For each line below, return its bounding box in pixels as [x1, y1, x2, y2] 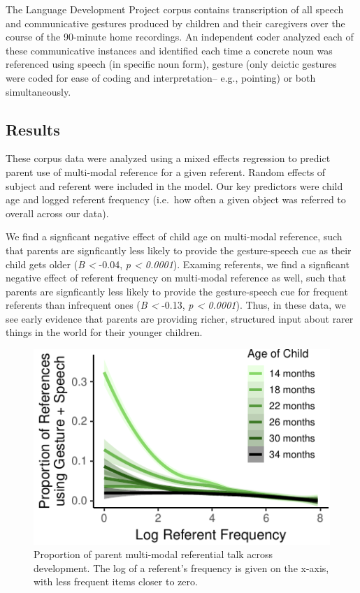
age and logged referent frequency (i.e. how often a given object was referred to [6, 192, 346, 207]
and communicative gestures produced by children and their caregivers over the [6, 15, 345, 30]
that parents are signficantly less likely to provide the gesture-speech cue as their [6, 242, 352, 257]
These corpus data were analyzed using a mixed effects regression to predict [6, 151, 331, 166]
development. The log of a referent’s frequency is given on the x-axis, [34, 560, 329, 575]
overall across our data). [6, 205, 109, 220]
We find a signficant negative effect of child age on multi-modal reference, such [6, 229, 343, 244]
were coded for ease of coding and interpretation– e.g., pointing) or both [6, 70, 316, 85]
